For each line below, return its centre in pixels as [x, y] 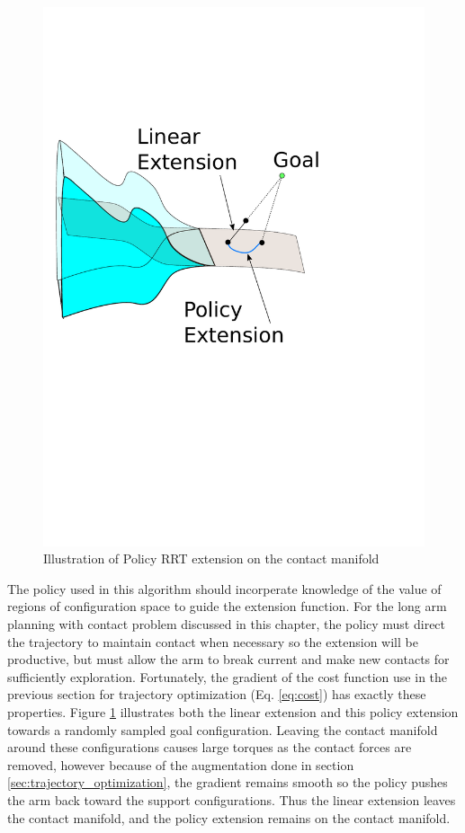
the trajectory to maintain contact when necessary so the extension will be [213, 641]
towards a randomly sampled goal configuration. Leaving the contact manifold [223, 729]
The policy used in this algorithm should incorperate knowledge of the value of [224, 588]
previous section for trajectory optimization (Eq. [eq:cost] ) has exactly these [217, 694]
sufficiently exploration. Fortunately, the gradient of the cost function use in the [228, 676]
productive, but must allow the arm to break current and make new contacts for [228, 659]
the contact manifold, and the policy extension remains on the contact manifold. [229, 817]
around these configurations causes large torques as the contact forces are [210, 747]
